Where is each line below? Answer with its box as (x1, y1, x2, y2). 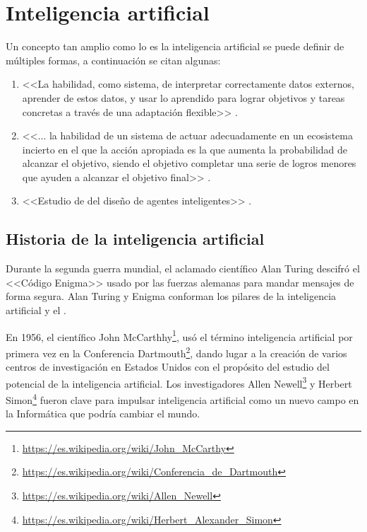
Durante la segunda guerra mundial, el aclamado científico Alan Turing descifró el (6, 261, 360, 276)
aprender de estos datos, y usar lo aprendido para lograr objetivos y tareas (22, 90, 345, 105)
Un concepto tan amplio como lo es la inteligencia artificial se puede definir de (6, 39, 344, 54)
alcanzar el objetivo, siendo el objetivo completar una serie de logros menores (22, 156, 356, 170)
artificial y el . (6, 303, 66, 318)
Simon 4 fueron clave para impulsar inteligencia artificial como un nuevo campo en (6, 390, 359, 407)
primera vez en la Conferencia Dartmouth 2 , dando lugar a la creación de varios (6, 343, 347, 360)
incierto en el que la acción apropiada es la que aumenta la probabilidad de (22, 141, 348, 156)
